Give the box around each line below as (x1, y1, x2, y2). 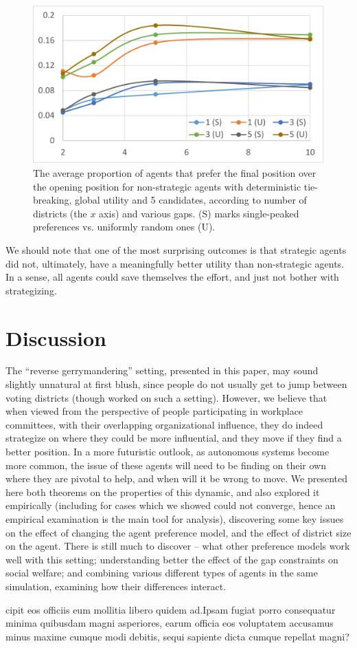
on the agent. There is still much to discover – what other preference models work (5, 539, 350, 553)
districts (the (33, 206, 87, 220)
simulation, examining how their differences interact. (5, 579, 227, 593)
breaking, (33, 193, 72, 207)
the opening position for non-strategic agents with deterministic (33, 179, 301, 193)
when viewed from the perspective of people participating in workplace (5, 404, 303, 418)
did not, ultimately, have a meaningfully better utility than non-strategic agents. (5, 256, 345, 270)
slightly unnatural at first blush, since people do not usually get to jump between (5, 377, 347, 391)
